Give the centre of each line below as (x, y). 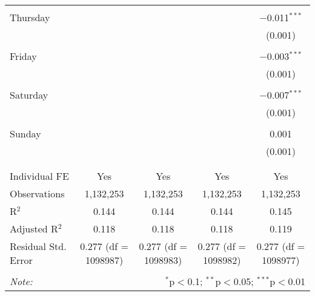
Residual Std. (38, 246)
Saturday (29, 95)
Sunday (25, 133)
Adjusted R (34, 229)
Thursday (30, 17)
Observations (37, 193)
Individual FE (39, 176)
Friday (23, 56)
